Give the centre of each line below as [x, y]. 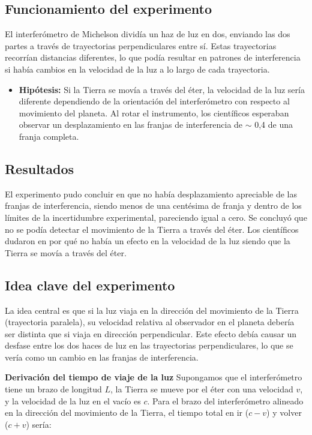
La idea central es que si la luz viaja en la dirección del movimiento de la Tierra [152, 310]
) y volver [284, 412]
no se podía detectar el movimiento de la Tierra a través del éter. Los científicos [152, 229]
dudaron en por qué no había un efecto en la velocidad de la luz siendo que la [148, 241]
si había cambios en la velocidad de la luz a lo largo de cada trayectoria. [137, 69]
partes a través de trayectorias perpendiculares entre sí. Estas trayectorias [141, 45]
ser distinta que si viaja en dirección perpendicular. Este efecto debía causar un [151, 333]
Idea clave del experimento [90, 285]
